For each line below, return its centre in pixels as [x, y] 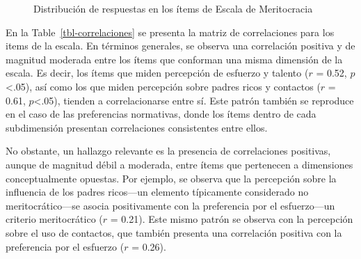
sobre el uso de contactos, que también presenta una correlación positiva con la [174, 232]
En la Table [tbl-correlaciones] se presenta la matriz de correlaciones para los [170, 32]
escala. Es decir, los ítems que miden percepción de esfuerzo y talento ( [157, 73]
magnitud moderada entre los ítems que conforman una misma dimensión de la [174, 59]
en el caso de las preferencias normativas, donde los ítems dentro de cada [161, 114]
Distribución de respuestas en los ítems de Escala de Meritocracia [173, 8]
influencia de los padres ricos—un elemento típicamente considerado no [157, 192]
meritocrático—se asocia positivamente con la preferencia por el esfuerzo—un [170, 205]
